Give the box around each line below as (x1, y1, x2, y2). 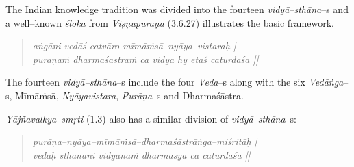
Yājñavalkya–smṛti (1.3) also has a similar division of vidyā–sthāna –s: (5, 111, 296, 125)
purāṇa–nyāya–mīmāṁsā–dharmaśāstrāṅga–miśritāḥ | (32, 134, 257, 149)
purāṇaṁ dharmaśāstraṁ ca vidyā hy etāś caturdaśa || (32, 51, 259, 66)
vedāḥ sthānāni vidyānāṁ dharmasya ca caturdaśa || (32, 147, 251, 162)
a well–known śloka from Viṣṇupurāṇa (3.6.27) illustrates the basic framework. (5, 15, 334, 29)
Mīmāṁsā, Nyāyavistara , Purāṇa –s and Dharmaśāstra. (15, 88, 244, 102)
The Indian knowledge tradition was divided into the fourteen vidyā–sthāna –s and (5, 2, 349, 16)
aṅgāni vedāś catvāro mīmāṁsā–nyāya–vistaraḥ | (32, 38, 236, 53)
